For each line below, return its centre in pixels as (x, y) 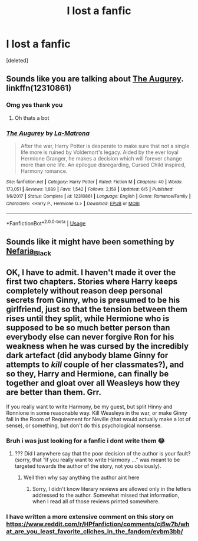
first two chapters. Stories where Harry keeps (92, 282)
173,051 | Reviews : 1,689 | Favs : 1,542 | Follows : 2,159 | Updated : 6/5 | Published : (90, 189)
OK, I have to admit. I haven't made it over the (91, 273)
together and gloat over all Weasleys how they (93, 383)
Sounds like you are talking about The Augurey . (95, 79)
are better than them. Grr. (54, 393)
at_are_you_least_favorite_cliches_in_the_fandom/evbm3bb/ (95, 531)
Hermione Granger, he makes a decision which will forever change (101, 158)
